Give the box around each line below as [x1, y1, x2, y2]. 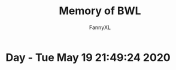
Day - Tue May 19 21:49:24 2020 [5, 50, 171, 64]
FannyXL [89, 24, 111, 31]
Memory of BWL [59, 4, 141, 18]
